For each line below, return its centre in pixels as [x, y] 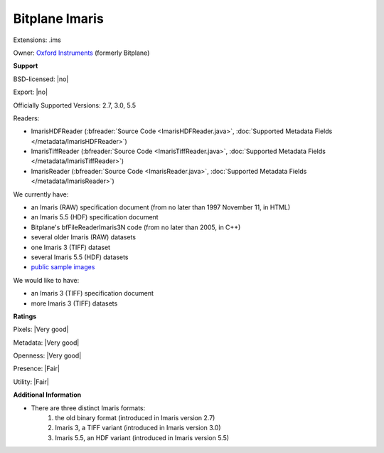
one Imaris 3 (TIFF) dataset [70, 247]
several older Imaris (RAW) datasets [84, 237]
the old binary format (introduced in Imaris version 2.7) [135, 418]
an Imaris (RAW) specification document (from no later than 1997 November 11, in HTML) [161, 207]
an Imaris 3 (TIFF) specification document [92, 293]
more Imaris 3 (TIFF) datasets [74, 303]
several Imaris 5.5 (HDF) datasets [80, 257]
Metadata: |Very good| [46, 343]
